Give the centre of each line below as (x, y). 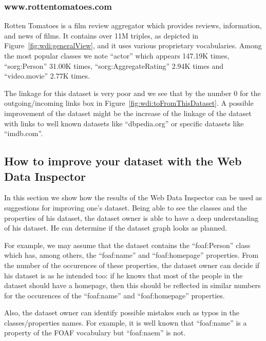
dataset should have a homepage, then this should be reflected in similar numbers (132, 285)
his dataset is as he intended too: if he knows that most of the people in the (123, 275)
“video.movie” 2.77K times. (47, 76)
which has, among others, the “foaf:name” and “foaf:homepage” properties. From (131, 255)
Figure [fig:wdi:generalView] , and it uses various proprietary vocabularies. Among (133, 45)
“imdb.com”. (24, 133)
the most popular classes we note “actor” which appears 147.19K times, (117, 55)
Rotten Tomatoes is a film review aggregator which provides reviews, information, (133, 25)
